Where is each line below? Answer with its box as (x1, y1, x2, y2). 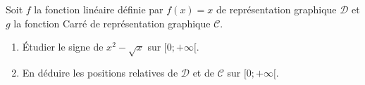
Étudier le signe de (22, 39, 104, 54)
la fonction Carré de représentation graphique (13, 15, 211, 30)
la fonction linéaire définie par (34, 2, 163, 16)
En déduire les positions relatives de (22, 65, 178, 79)
